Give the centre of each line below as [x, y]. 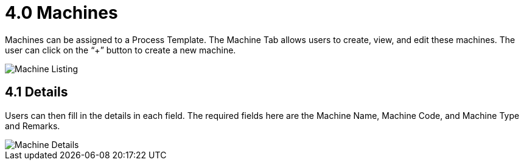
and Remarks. [33, 126]
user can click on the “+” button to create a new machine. [121, 50]
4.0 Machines [61, 13]
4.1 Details [37, 92]
